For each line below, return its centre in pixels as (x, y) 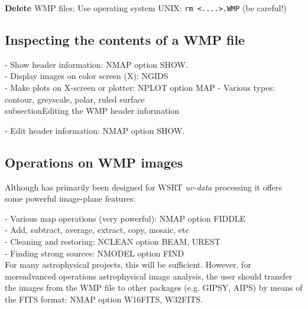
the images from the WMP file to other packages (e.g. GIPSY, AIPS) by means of (154, 287)
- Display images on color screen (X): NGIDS (87, 76)
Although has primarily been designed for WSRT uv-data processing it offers (144, 187)
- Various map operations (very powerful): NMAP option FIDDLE (125, 218)
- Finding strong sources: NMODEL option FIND (95, 253)
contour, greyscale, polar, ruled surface (75, 99)
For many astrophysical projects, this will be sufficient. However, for (128, 264)
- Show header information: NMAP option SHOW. (96, 64)
